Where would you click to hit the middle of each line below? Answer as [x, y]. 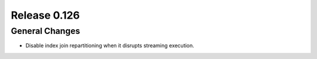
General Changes [45, 31]
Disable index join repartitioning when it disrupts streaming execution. [110, 46]
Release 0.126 [45, 15]
